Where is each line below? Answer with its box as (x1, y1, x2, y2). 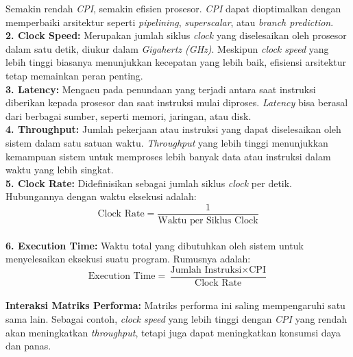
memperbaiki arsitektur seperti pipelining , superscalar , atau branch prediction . (5, 14, 334, 29)
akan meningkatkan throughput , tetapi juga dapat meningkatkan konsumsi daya (5, 325, 341, 339)
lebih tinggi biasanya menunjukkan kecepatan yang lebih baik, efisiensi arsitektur (5, 55, 347, 69)
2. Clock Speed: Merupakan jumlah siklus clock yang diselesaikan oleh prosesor (5, 28, 347, 42)
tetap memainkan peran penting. (5, 68, 143, 82)
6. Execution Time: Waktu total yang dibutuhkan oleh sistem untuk (5, 238, 304, 252)
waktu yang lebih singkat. (5, 162, 114, 177)
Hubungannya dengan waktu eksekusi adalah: (5, 189, 197, 204)
